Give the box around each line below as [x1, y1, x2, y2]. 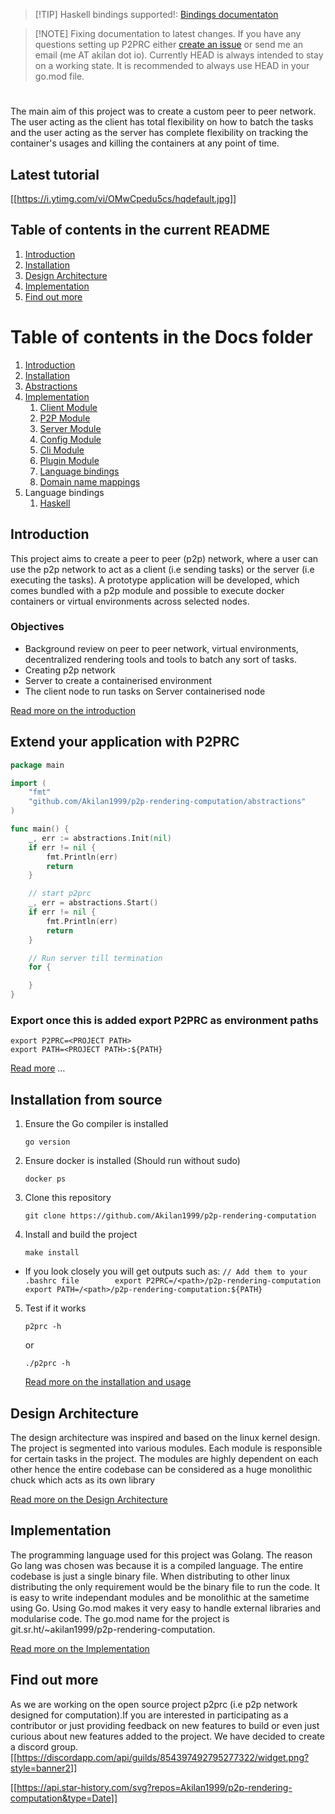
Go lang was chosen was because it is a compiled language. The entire [10, 1559, 304, 1571]
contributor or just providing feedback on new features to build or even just [10, 1719, 320, 1731]
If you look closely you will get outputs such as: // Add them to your [24, 1265, 308, 1278]
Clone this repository [24, 1192, 112, 1204]
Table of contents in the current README [10, 222, 271, 239]
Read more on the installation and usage [24, 1376, 192, 1388]
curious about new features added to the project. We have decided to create [10, 1730, 325, 1742]
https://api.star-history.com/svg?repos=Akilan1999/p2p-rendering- [16, 1781, 293, 1793]
